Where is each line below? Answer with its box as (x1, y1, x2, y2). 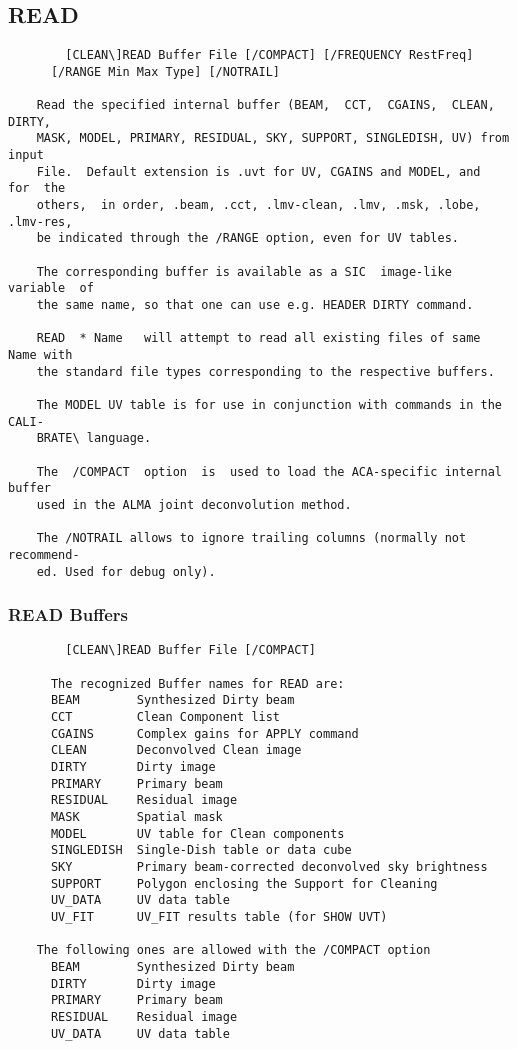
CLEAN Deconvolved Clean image (50, 743, 302, 758)
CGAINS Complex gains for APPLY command (50, 726, 359, 741)
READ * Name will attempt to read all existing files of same (36, 331, 481, 346)
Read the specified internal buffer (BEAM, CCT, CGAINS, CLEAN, (36, 98, 495, 113)
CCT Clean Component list (50, 710, 281, 725)
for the (8, 181, 66, 196)
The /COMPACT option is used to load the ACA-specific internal (36, 464, 502, 479)
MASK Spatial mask (50, 809, 223, 824)
